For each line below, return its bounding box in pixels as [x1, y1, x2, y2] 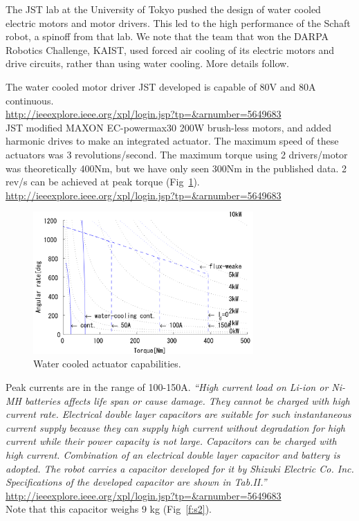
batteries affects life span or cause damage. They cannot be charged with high [24, 393, 350, 408]
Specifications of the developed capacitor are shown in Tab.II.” [6, 475, 267, 489]
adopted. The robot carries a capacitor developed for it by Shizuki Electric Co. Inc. [6, 461, 354, 475]
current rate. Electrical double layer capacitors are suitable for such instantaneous [6, 407, 351, 421]
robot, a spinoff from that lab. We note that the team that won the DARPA [6, 29, 329, 44]
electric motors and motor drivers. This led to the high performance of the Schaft [6, 15, 351, 30]
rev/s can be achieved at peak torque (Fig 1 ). [6, 174, 200, 189]
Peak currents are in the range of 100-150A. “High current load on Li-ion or [6, 380, 329, 394]
